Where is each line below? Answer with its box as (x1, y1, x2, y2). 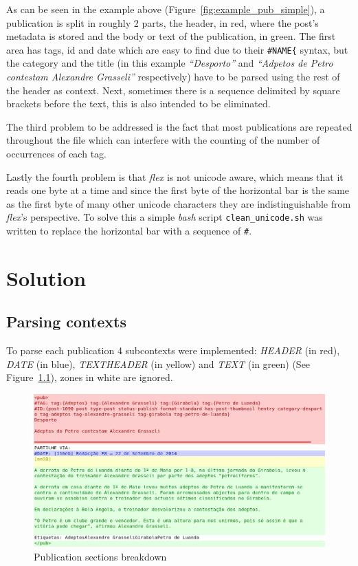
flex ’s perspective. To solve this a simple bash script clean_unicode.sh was (6, 210, 323, 224)
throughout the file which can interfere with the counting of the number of (6, 133, 320, 147)
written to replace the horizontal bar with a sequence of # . (6, 224, 252, 238)
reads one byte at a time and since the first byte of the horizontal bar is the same (6, 183, 350, 197)
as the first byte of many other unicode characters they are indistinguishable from (6, 196, 351, 210)
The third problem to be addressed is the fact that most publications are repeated (6, 119, 353, 133)
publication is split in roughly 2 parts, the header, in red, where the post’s (6, 15, 319, 30)
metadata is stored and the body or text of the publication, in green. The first (6, 29, 336, 43)
